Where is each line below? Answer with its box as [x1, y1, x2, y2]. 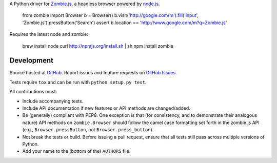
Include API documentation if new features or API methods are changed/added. [22, 105, 191, 111]
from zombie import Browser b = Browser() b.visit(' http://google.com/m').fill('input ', [22, 12, 199, 18]
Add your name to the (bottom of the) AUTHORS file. [22, 148, 131, 154]
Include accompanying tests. [22, 98, 84, 104]
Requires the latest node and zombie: [9, 31, 88, 37]
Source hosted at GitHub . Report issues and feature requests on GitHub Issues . [9, 70, 177, 76]
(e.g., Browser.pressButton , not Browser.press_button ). [22, 127, 154, 133]
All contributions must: [9, 89, 57, 95]
